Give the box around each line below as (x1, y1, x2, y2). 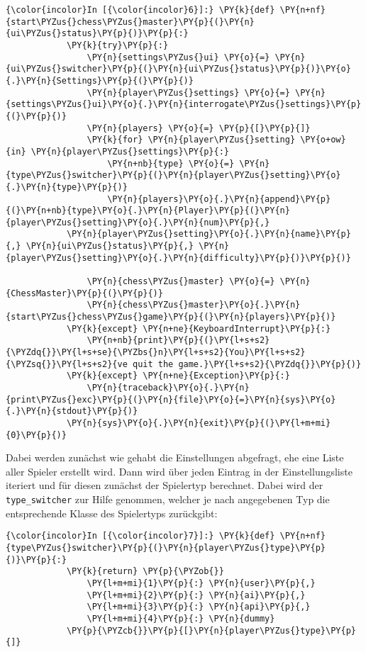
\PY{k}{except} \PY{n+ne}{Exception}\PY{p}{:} (66, 371, 290, 381)
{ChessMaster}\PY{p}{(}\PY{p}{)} (6, 288, 163, 298)
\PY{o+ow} (300, 135, 346, 145)
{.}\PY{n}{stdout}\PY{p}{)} (6, 406, 138, 417)
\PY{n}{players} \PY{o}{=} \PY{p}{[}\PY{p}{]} (87, 123, 311, 133)
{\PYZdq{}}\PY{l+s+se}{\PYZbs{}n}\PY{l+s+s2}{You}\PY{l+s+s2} (6, 347, 306, 358)
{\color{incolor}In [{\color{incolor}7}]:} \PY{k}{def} (6, 531, 275, 541)
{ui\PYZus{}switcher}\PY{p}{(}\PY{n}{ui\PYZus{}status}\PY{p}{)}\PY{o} (6, 64, 351, 74)
